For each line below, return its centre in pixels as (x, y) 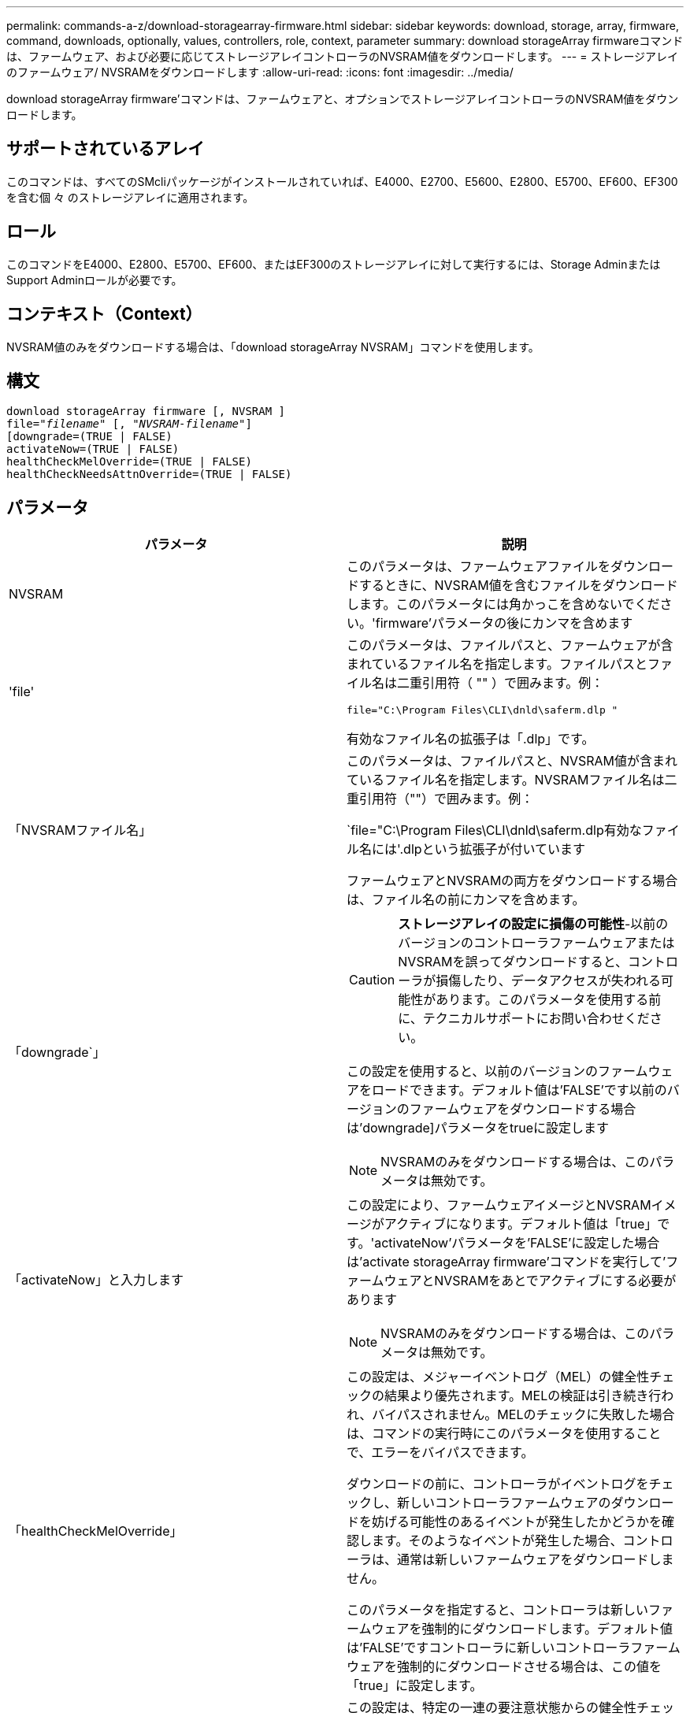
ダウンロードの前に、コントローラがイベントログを (498, 1484)
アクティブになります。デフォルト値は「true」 (521, 1224)
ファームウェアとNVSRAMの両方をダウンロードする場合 (512, 881)
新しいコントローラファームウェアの (504, 1503)
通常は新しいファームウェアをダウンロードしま (536, 1560)
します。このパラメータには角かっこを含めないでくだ (503, 604)
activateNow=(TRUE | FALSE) (93, 449)
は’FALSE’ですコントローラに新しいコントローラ (489, 1648)
